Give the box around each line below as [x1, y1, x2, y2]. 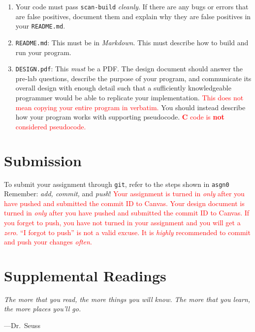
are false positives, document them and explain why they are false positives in [15, 11, 251, 21]
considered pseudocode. [15, 121, 86, 131]
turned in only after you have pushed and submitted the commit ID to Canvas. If [4, 208, 250, 218]
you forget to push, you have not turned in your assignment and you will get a [4, 217, 241, 227]
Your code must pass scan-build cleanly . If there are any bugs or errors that [15, 1, 249, 11]
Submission [4, 150, 82, 170]
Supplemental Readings [4, 265, 166, 285]
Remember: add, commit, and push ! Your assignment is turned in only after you [4, 188, 245, 199]
